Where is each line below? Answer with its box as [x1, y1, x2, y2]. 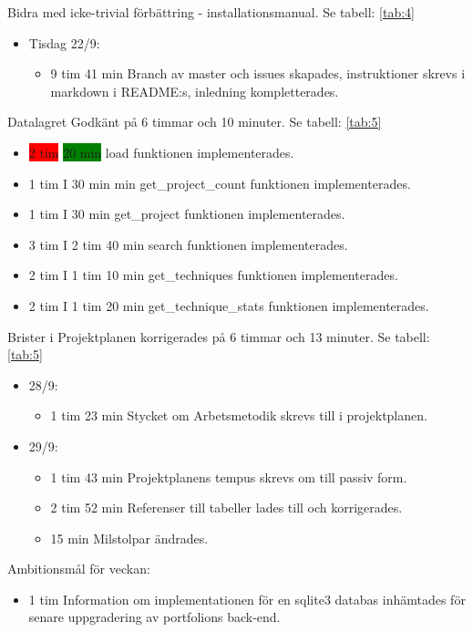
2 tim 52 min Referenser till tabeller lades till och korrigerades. [50, 498, 403, 517]
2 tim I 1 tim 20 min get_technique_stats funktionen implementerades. [28, 295, 429, 315]
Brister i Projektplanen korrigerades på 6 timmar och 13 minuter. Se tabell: [7, 326, 430, 346]
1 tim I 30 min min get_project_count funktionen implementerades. [28, 173, 411, 192]
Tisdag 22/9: [28, 33, 100, 52]
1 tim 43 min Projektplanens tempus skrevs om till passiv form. [50, 467, 407, 486]
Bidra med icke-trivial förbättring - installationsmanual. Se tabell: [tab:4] [7, 3, 416, 21]
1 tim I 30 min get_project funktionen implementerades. [28, 204, 345, 223]
